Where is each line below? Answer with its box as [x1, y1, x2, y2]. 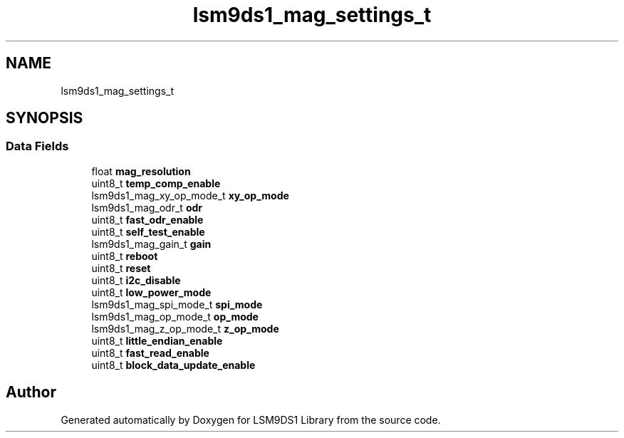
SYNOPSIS [6, 109, 83, 127]
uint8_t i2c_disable [91, 273, 181, 286]
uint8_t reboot [91, 249, 158, 262]
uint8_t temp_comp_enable [91, 177, 221, 189]
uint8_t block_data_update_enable [91, 358, 256, 371]
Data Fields [6, 139, 69, 154]
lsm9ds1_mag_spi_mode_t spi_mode [91, 298, 263, 311]
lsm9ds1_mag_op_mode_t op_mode [91, 310, 259, 323]
